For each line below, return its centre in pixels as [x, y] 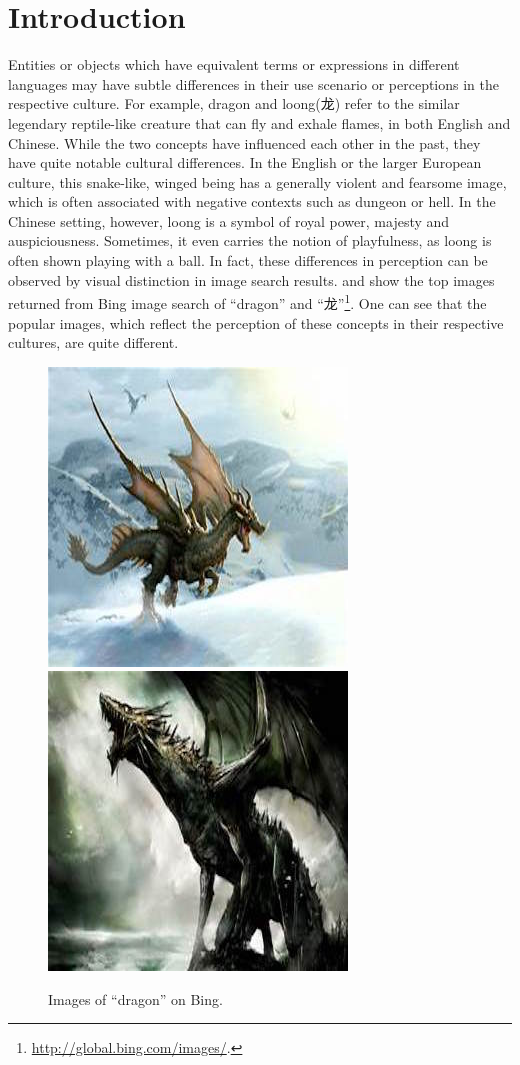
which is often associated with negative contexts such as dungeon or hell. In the [252, 201]
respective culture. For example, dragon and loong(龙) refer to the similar [234, 103]
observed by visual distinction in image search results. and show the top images [251, 279]
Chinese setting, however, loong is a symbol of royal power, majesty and [229, 220]
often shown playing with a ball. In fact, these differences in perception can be [248, 260]
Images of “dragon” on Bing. [135, 998]
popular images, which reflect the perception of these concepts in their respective [256, 322]
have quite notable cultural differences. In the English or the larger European [245, 162]
